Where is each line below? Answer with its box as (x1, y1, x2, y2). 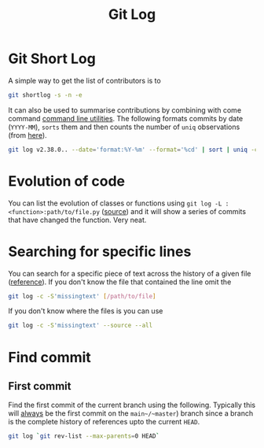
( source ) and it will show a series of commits (101, 206, 246, 216)
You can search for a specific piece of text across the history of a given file (8, 268, 251, 278)
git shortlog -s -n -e (8, 91, 82, 99)
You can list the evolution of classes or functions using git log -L (8, 198, 222, 208)
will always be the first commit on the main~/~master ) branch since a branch (8, 409, 254, 418)
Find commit (8, 348, 92, 366)
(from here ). (8, 130, 47, 139)
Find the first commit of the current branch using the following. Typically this (8, 400, 256, 410)
